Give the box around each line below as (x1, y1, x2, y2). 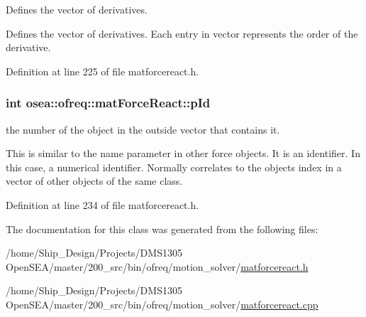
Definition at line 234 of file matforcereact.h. (6, 197, 199, 212)
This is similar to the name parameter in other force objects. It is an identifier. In (6, 146, 360, 161)
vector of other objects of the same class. (6, 173, 183, 188)
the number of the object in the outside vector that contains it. (6, 122, 280, 136)
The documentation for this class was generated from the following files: (6, 221, 318, 236)
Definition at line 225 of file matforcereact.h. (6, 63, 199, 78)
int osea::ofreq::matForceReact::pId (6, 94, 211, 112)
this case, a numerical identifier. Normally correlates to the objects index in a (6, 159, 342, 174)
